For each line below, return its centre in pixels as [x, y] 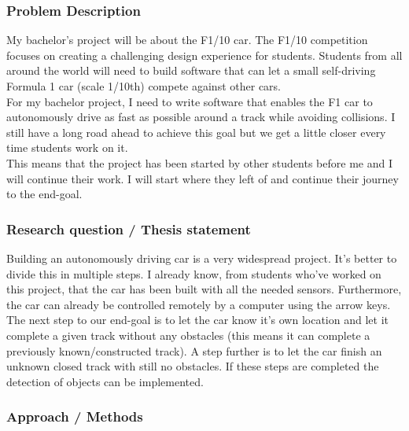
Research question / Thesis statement [129, 228]
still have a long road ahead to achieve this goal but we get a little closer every [196, 132]
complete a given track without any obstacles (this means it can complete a [188, 335]
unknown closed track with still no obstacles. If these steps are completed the [193, 366]
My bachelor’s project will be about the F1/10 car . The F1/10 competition [187, 40]
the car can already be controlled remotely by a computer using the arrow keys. [199, 304]
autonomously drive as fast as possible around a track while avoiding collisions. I [201, 117]
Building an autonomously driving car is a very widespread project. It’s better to [202, 258]
